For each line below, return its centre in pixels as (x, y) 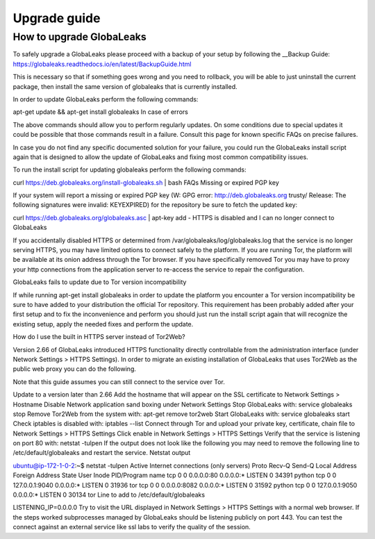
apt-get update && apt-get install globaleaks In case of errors (101, 112)
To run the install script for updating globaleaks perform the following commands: (130, 169)
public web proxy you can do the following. (75, 369)
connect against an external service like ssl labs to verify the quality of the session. (132, 527)
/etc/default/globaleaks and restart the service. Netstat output (102, 453)
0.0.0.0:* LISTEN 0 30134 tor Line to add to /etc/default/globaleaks (109, 495)
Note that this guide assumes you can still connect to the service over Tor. (119, 381)
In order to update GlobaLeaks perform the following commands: (106, 99)
